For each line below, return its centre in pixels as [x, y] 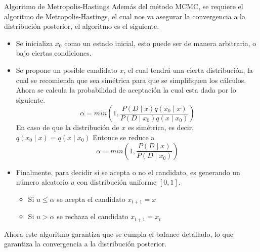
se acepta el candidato [91, 199]
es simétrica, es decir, [161, 127]
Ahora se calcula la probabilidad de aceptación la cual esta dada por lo [126, 90]
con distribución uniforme [117, 182]
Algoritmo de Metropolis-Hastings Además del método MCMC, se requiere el [124, 6]
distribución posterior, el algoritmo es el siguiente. [82, 26]
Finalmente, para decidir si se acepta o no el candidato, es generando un [128, 172]
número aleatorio [42, 182]
